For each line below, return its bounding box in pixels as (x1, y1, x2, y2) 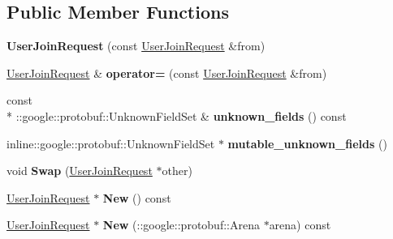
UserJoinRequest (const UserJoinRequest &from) (6, 37, 266, 54)
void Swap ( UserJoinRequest (6, 162, 153, 179)
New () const (102, 189, 171, 206)
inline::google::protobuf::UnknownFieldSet (6, 134, 215, 152)
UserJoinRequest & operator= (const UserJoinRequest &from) (6, 64, 327, 81)
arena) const (269, 216, 331, 233)
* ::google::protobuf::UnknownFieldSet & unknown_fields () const (6, 107, 347, 124)
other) (162, 162, 192, 179)
